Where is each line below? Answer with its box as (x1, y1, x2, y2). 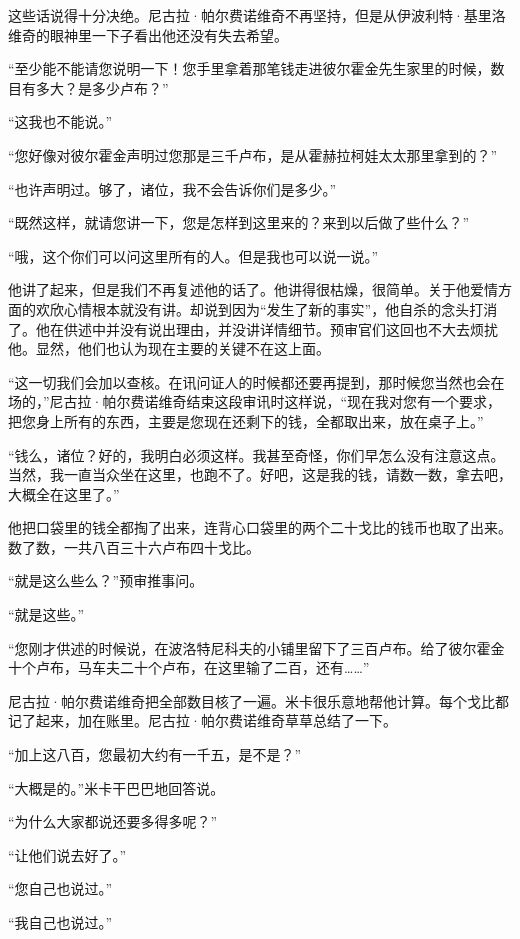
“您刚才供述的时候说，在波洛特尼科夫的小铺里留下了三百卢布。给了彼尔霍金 (8, 637, 505, 658)
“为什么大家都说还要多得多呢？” (8, 811, 218, 832)
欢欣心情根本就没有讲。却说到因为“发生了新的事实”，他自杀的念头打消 (35, 298, 498, 319)
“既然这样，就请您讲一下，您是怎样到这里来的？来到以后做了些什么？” (8, 212, 470, 233)
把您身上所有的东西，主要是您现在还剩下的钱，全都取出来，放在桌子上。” (8, 410, 484, 431)
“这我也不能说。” (8, 111, 113, 132)
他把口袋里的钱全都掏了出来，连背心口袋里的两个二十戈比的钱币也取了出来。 (8, 517, 512, 538)
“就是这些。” (8, 604, 85, 625)
